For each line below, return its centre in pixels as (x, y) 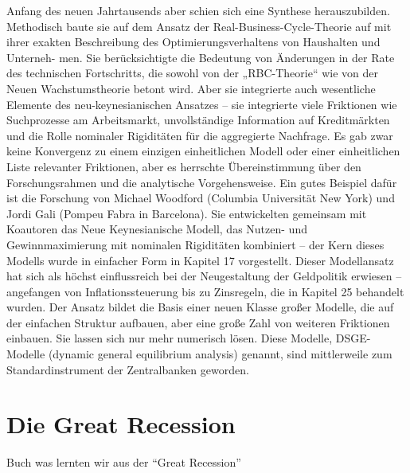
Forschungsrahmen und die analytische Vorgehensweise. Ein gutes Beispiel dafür (202, 182)
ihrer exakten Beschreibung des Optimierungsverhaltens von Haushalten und (193, 42)
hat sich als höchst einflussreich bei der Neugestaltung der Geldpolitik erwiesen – (204, 276)
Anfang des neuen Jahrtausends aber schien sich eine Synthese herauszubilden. (198, 10)
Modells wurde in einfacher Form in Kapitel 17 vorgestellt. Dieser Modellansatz (200, 260)
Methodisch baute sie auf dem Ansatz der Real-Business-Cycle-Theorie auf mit (199, 26)
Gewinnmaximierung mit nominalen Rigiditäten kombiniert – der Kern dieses (195, 244)
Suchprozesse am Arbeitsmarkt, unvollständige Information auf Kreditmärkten (198, 120)
